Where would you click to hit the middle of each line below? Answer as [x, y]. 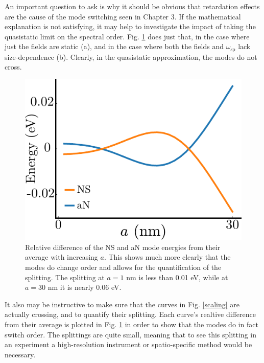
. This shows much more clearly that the [167, 257]
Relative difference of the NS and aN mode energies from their [123, 247]
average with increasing [62, 257]
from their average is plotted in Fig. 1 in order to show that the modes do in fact [131, 324]
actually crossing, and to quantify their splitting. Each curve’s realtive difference [130, 314]
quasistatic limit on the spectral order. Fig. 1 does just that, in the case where [127, 36]
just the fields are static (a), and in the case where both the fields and [114, 46]
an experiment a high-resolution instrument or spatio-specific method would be [128, 344]
